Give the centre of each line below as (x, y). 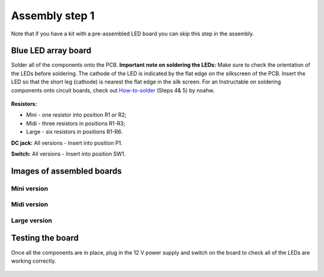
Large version (31, 221)
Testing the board (45, 238)
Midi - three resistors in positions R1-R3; (76, 123)
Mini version (29, 188)
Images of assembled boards (67, 171)
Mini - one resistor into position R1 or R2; (76, 115)
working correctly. (34, 261)
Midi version (30, 204)
